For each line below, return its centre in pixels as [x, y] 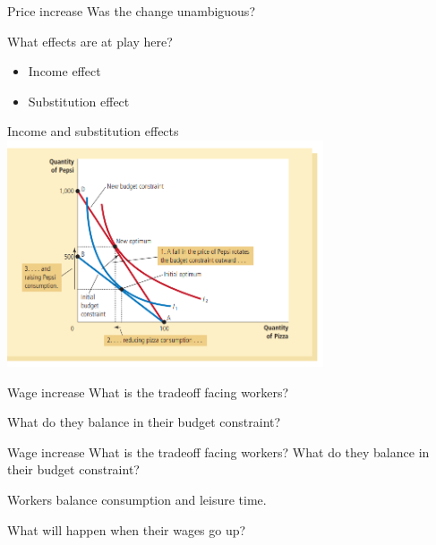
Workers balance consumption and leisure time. [137, 500]
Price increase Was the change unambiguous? [131, 11]
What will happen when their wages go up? [127, 529]
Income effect [64, 71]
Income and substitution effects [93, 131]
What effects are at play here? [90, 41]
